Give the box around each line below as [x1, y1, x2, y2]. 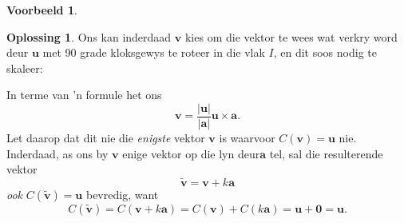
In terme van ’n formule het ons [6, 86, 162, 103]
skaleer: [6, 59, 43, 76]
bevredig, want [85, 186, 159, 203]
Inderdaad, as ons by [6, 145, 109, 161]
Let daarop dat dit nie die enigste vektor [6, 129, 205, 146]
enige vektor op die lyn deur [122, 145, 260, 161]
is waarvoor [219, 129, 275, 146]
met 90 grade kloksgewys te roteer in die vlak [42, 44, 265, 61]
